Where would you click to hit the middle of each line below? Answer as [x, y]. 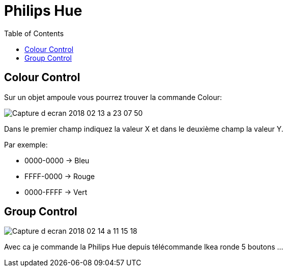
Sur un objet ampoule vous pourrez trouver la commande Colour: [113, 97]
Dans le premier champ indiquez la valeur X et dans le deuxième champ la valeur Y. [144, 129]
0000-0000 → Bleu [57, 160]
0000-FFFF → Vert [56, 192]
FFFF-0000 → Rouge [60, 176]
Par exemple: [26, 144]
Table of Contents [34, 33]
